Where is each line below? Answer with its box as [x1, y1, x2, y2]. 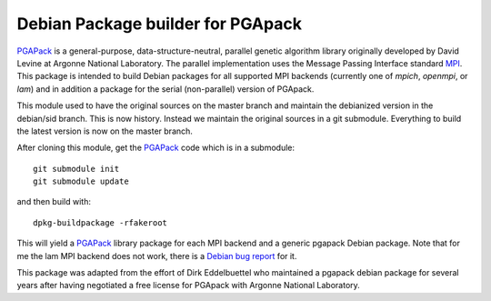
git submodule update [33, 176, 129, 186]
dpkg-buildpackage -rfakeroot [33, 217, 168, 227]
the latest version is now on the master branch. [16, 125, 193, 136]
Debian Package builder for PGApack [16, 14, 302, 34]
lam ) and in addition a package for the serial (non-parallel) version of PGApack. [16, 83, 315, 95]
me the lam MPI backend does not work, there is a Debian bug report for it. [16, 250, 297, 261]
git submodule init [33, 164, 120, 174]
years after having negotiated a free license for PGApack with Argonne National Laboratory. [16, 280, 361, 291]
